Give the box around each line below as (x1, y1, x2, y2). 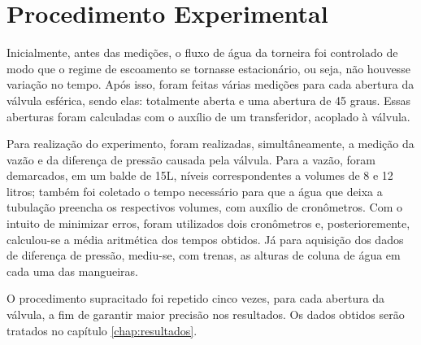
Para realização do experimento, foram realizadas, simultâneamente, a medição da (7, 135, 414, 152)
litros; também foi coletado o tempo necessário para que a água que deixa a (7, 182, 383, 199)
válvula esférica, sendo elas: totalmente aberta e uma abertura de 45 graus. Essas (7, 91, 411, 108)
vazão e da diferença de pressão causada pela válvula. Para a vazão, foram (7, 151, 375, 168)
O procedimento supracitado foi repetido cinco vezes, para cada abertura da (7, 290, 385, 307)
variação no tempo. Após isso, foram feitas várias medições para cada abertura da (7, 76, 414, 93)
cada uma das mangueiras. (7, 262, 138, 279)
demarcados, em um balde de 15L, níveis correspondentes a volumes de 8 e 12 (7, 167, 393, 184)
